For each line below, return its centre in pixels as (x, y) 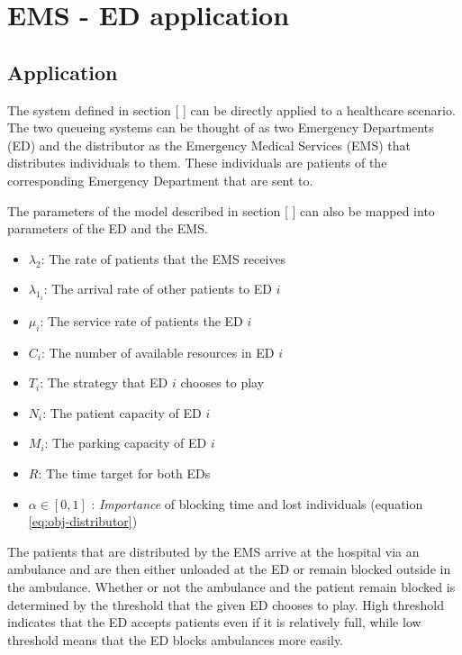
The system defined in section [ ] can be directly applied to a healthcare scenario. (231, 109)
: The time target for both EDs (124, 473)
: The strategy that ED (104, 382)
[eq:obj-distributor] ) (83, 521)
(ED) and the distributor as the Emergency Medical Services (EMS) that (209, 145)
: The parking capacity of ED (126, 443)
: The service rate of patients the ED (141, 320)
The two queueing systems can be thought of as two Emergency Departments (221, 127)
